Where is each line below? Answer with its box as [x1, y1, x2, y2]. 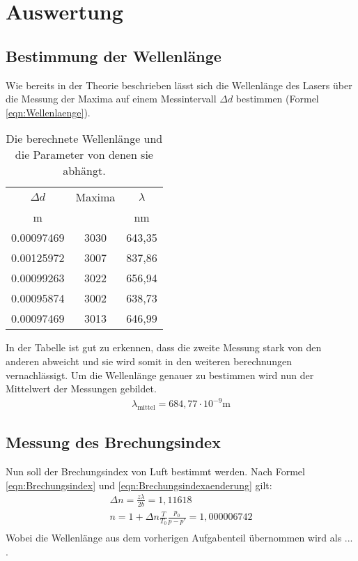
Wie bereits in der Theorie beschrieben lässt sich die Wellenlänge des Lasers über [6, 77, 352, 92]
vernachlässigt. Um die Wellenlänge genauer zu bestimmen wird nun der [6, 367, 314, 382]
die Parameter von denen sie [15, 146, 153, 163]
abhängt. [63, 162, 106, 179]
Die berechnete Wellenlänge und [6, 130, 163, 147]
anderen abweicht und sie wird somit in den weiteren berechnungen [6, 353, 292, 368]
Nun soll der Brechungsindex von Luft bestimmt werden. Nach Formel [6, 464, 305, 479]
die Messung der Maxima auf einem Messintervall [6, 91, 217, 106]
